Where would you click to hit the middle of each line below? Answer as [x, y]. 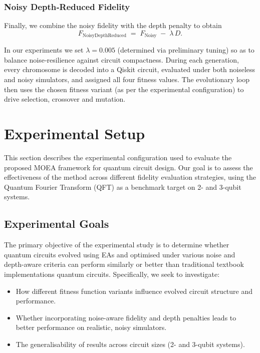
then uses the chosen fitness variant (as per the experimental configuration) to [124, 89]
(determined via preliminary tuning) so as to [186, 50]
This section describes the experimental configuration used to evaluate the [118, 157]
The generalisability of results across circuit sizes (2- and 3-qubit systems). [130, 344]
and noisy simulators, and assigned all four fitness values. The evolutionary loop [127, 79]
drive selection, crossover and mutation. [65, 99]
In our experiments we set [44, 50]
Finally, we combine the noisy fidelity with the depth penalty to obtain [113, 25]
